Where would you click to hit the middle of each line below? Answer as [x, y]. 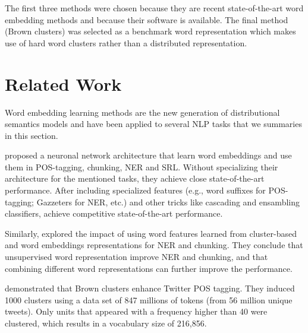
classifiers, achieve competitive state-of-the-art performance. [114, 213]
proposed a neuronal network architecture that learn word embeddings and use [148, 155]
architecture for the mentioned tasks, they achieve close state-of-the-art [135, 178]
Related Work [63, 83]
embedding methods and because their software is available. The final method [147, 19]
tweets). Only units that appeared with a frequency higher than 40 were [136, 311]
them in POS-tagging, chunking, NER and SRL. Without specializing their [142, 166]
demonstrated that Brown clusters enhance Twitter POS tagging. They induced [150, 288]
